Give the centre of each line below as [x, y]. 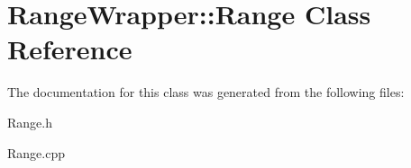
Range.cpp [36, 152]
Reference [70, 49]
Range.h [30, 122]
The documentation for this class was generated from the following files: [206, 92]
